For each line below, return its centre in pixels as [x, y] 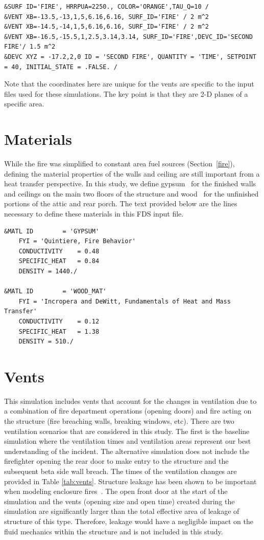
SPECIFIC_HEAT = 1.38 [59, 331]
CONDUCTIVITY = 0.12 [59, 321]
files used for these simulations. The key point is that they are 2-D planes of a [126, 93]
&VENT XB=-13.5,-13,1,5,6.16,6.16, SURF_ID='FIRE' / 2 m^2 [106, 17]
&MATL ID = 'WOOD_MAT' [55, 291]
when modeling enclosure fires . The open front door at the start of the [116, 491]
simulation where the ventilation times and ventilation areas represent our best [128, 441]
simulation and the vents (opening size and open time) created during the [119, 501]
